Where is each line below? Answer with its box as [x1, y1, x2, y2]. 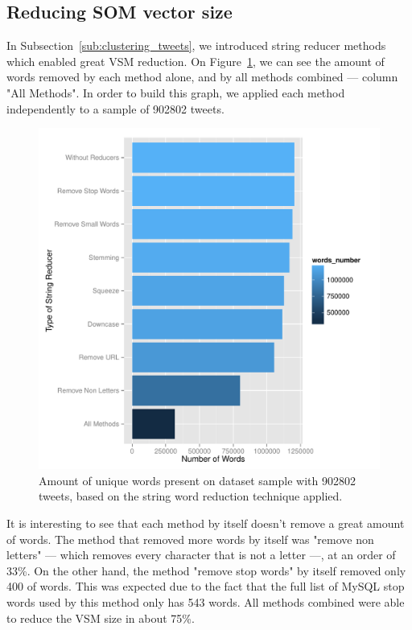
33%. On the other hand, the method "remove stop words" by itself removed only [6, 562, 406, 579]
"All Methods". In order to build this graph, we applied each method [6, 84, 345, 101]
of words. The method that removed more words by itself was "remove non [6, 530, 374, 547]
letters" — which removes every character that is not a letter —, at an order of [6, 546, 396, 563]
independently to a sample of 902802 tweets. [6, 100, 225, 117]
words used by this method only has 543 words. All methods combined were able [6, 593, 405, 610]
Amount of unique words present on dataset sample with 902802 [39, 471, 356, 488]
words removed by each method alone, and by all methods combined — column [6, 68, 398, 85]
